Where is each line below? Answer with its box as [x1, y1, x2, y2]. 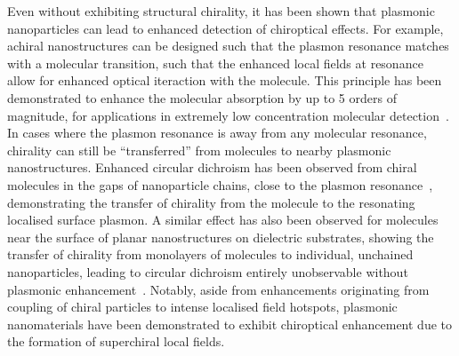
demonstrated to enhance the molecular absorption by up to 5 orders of [7, 88, 397, 107]
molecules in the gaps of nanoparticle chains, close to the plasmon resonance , [7, 175, 433, 194]
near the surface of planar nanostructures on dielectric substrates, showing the [7, 227, 434, 246]
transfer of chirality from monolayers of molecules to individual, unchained [7, 245, 414, 264]
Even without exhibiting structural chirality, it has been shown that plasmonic [7, 2, 435, 20]
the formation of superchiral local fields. [7, 332, 225, 351]
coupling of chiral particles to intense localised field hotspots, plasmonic [7, 297, 398, 316]
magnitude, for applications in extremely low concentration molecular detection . [7, 106, 449, 124]
